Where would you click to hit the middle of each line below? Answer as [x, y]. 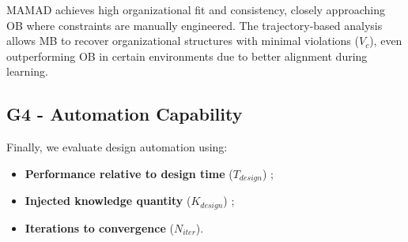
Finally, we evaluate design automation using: [117, 147]
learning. [27, 71]
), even [386, 41]
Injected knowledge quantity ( [108, 201]
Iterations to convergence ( [99, 227]
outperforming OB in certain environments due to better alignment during [187, 56]
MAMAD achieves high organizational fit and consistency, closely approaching [196, 9]
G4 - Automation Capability [125, 114]
